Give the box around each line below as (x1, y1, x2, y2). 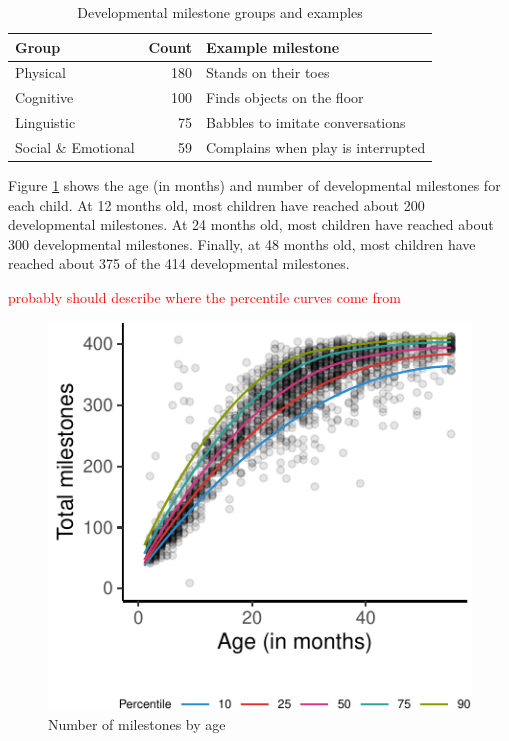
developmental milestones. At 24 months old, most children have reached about (8, 214, 494, 235)
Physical (15, 62, 66, 83)
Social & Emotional (15, 136, 135, 157)
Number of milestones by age (48, 713, 226, 734)
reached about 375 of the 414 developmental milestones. (8, 253, 350, 274)
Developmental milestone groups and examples (77, 2, 363, 22)
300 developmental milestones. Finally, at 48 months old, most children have (8, 233, 476, 254)
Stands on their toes (206, 62, 330, 83)
